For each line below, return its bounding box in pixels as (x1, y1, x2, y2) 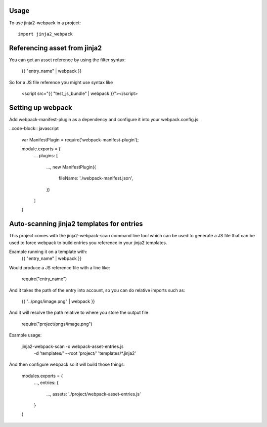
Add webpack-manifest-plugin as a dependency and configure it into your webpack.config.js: (9, 116, 200, 122)
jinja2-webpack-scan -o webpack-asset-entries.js (21, 343, 124, 349)
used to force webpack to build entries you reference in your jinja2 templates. (9, 240, 168, 246)
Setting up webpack (9, 103, 73, 112)
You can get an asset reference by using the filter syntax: (9, 57, 126, 63)
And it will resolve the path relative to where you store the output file (9, 309, 148, 316)
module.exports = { (21, 146, 61, 152)
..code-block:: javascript (9, 126, 59, 131)
